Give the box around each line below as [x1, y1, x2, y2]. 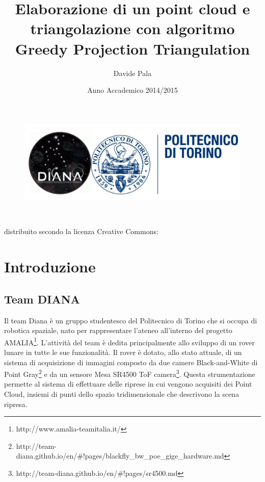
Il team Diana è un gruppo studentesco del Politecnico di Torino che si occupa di [4, 315, 257, 325]
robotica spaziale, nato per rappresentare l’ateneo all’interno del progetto [4, 325, 232, 336]
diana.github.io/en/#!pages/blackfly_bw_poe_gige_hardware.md [16, 450, 224, 461]
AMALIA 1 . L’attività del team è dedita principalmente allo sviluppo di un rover [4, 335, 255, 347]
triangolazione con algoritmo [30, 18, 235, 39]
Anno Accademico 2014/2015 [87, 85, 178, 95]
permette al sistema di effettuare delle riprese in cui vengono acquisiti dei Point [4, 378, 252, 389]
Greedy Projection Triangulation [15, 38, 250, 59]
